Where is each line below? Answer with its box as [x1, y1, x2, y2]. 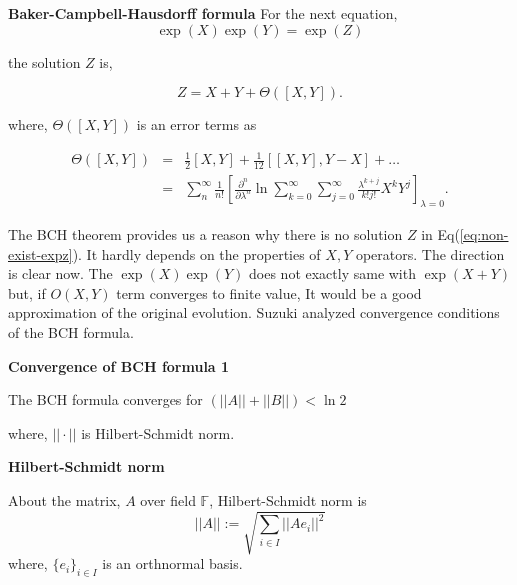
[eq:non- [459, 223, 509, 244]
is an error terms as [136, 114, 257, 135]
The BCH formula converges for [8, 389, 203, 410]
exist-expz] [8, 243, 73, 264]
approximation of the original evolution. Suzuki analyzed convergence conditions [8, 302, 500, 323]
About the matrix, [8, 489, 121, 510]
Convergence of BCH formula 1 [8, 355, 230, 376]
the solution [8, 51, 81, 72]
